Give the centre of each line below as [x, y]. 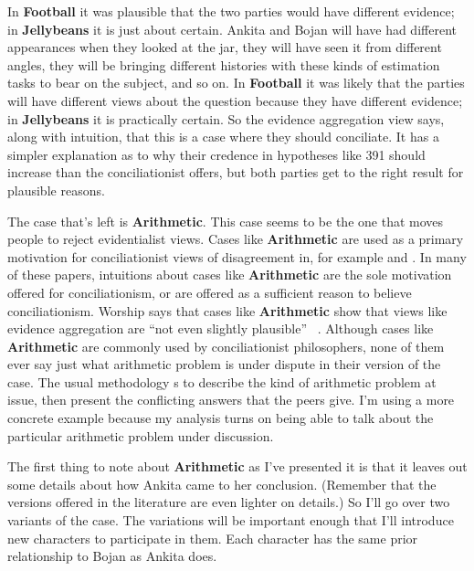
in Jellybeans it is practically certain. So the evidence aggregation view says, [226, 118]
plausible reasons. [56, 190]
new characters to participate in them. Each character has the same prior [213, 538]
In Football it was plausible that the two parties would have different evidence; [231, 11]
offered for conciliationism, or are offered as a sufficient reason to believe [210, 292]
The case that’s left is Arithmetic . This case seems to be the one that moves [226, 221]
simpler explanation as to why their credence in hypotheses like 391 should [216, 154]
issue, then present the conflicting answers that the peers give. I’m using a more [231, 400]
